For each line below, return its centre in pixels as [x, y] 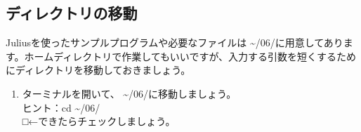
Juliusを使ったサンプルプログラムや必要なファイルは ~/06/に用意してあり [175, 42]
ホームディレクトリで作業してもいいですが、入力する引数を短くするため [190, 56]
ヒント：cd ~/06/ [61, 107]
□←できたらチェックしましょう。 [99, 121]
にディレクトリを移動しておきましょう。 [98, 70]
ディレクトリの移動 [72, 13]
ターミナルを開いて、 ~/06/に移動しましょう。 [129, 93]
